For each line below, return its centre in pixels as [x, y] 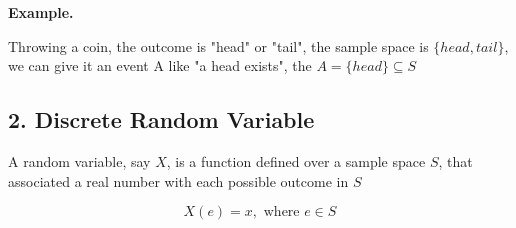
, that [455, 160]
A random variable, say [79, 160]
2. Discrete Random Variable [161, 119]
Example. [41, 12]
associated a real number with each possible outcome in [178, 180]
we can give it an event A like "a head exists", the [160, 65]
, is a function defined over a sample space [296, 160]
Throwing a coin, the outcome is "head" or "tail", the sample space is [218, 45]
